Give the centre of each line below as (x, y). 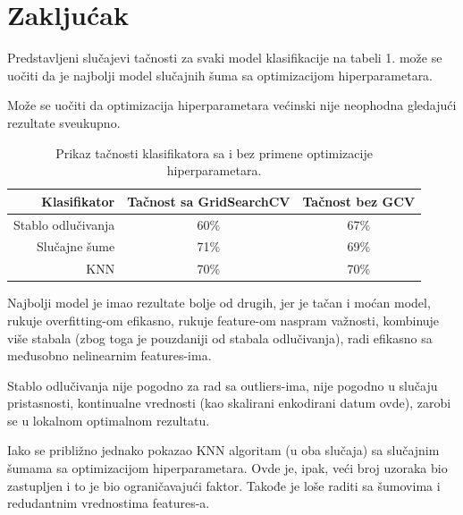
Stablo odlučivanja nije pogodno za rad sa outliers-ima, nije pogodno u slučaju (223, 385)
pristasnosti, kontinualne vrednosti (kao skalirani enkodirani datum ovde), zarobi (229, 403)
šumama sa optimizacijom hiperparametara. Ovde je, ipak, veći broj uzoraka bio (227, 468)
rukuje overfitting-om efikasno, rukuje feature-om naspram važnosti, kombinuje (223, 320)
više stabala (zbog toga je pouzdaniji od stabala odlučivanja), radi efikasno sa (220, 338)
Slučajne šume (76, 246)
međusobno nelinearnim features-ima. (109, 355)
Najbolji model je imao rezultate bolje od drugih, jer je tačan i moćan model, (219, 303)
